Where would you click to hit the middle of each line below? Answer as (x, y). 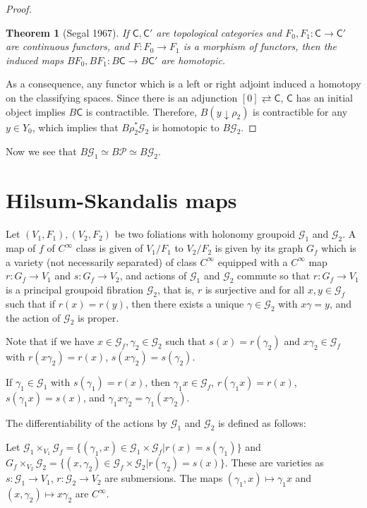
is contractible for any (300, 111)
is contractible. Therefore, (142, 111)
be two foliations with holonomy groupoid (205, 234)
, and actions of (153, 276)
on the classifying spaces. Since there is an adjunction (122, 97)
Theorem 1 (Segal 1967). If (67, 32)
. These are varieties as (274, 462)
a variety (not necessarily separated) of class (101, 261)
